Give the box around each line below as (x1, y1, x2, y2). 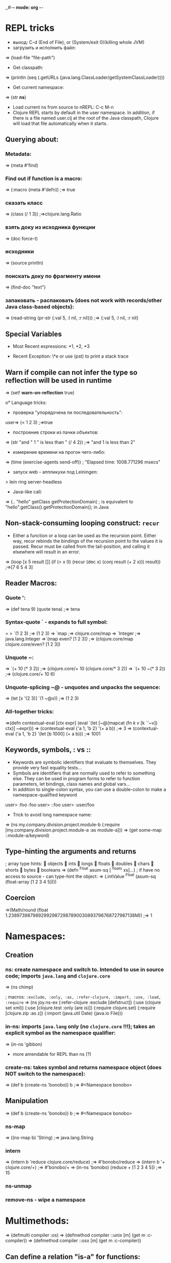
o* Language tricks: (5, 400, 47, 406)
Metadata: (5, 150, 32, 158)
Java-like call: (12, 489, 42, 495)
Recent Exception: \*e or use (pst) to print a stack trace (12, 353, 129, 360)
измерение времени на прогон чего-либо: (12, 449, 106, 455)
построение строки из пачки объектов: (12, 429, 99, 435)
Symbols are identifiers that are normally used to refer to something (12, 770, 156, 776)
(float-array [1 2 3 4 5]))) (5, 878, 57, 884)
